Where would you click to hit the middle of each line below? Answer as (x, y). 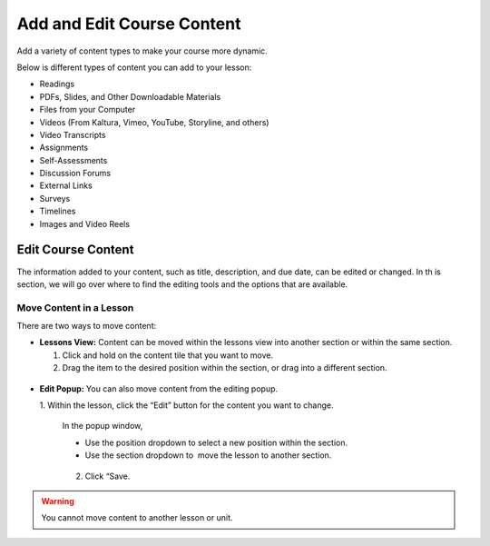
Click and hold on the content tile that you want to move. (168, 355)
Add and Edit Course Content (129, 24)
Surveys (55, 198)
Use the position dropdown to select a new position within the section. (216, 442)
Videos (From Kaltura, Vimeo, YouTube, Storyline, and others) (154, 122)
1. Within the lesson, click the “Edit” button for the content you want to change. (186, 405)
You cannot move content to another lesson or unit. (137, 518)
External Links (66, 185)
